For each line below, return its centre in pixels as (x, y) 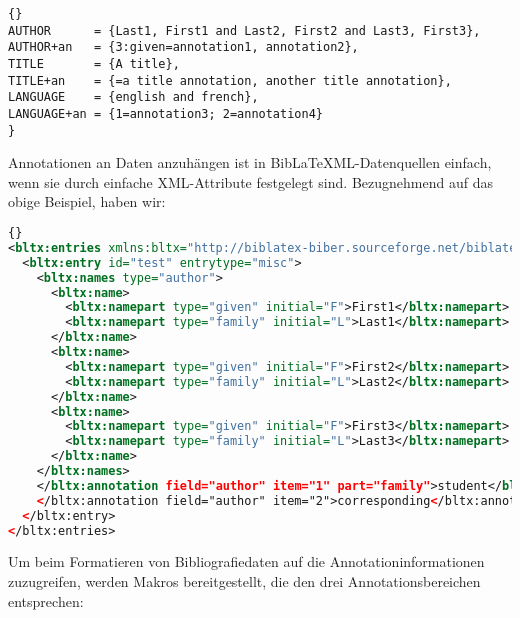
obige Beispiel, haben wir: (87, 201)
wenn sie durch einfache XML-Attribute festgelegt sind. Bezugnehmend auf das (250, 181)
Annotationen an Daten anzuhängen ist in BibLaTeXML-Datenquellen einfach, (250, 162)
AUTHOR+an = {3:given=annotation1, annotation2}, (183, 47)
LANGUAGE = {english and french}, (133, 97)
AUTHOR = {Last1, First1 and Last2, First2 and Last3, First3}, (244, 30)
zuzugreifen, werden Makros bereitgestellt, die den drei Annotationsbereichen (244, 581)
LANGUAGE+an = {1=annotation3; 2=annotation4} (165, 113)
